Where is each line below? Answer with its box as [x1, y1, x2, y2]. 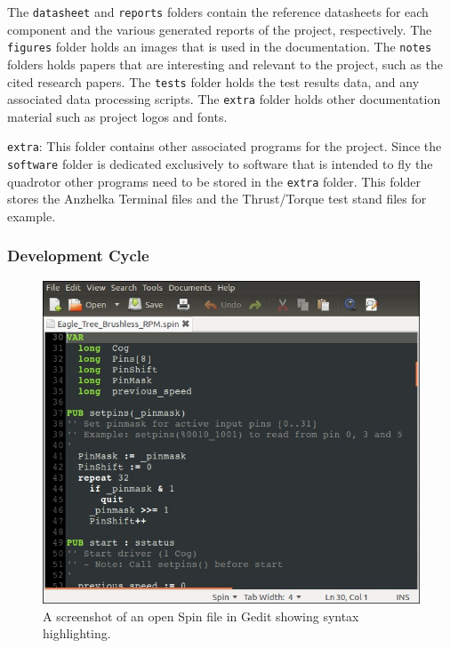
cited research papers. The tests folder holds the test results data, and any [7, 72, 420, 91]
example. [7, 206, 56, 225]
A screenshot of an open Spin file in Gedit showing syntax [43, 606, 359, 625]
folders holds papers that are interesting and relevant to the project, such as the [7, 54, 443, 73]
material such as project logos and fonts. [7, 107, 228, 125]
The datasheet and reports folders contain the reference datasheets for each [7, 3, 429, 20]
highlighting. [43, 624, 111, 643]
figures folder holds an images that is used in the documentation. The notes [7, 37, 432, 56]
